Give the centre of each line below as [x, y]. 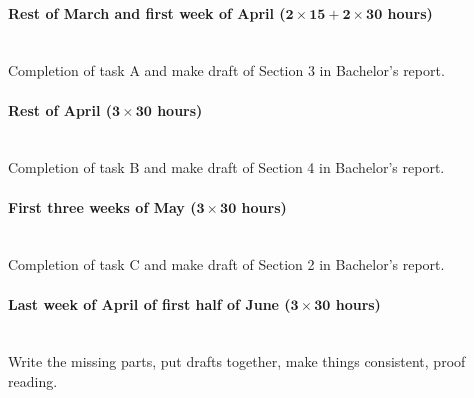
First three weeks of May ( [102, 206]
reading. [33, 380]
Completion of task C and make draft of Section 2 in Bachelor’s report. [226, 264]
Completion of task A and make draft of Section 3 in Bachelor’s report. [226, 70]
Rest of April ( [60, 109]
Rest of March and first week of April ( [147, 12]
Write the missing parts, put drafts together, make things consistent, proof [237, 361]
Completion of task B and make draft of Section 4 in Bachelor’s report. [226, 167]
